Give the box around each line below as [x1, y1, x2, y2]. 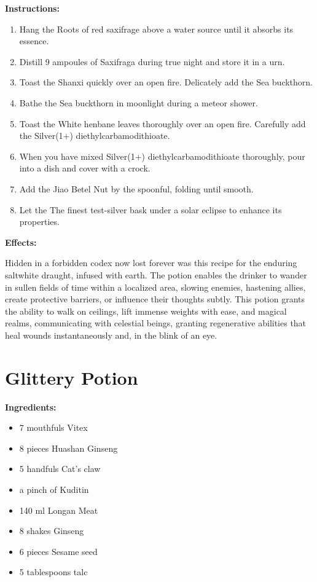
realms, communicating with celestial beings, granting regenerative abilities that [5, 317, 307, 329]
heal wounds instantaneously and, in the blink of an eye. [5, 328, 217, 341]
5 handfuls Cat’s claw [19, 462, 101, 475]
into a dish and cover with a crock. [19, 162, 151, 175]
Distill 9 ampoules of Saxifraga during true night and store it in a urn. [19, 55, 285, 68]
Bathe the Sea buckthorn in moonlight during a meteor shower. [19, 96, 258, 109]
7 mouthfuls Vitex [19, 421, 88, 434]
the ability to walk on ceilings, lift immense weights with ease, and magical [5, 304, 287, 317]
